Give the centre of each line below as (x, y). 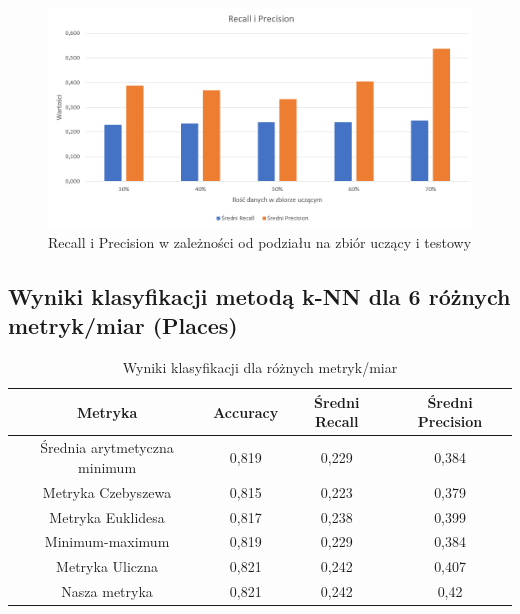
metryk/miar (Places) (123, 325)
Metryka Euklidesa (107, 516)
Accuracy (246, 411)
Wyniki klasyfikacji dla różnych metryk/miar (260, 367)
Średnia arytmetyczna (107, 447)
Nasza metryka (107, 591)
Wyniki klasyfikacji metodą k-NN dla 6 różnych (259, 295)
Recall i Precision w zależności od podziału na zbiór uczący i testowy (260, 242)
